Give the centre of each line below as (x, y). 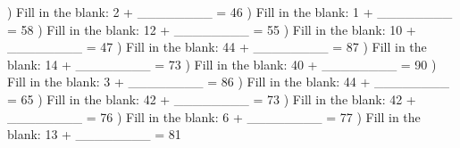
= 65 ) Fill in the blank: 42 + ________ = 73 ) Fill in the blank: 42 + (212, 99)
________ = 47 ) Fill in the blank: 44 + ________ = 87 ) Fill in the (217, 47)
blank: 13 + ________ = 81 (94, 134)
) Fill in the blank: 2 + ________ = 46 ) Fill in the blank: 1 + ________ (230, 12)
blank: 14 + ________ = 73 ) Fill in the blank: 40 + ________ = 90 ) (222, 64)
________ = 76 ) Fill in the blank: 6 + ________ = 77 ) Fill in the (214, 116)
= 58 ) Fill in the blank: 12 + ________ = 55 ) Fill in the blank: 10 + (212, 29)
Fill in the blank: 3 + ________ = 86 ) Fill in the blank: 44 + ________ (229, 82)
